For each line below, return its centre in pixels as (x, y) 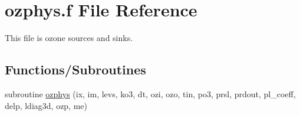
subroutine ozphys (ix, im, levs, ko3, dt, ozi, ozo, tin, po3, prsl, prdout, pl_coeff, (150, 93)
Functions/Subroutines (75, 69)
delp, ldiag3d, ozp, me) (46, 105)
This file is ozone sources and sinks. (69, 38)
